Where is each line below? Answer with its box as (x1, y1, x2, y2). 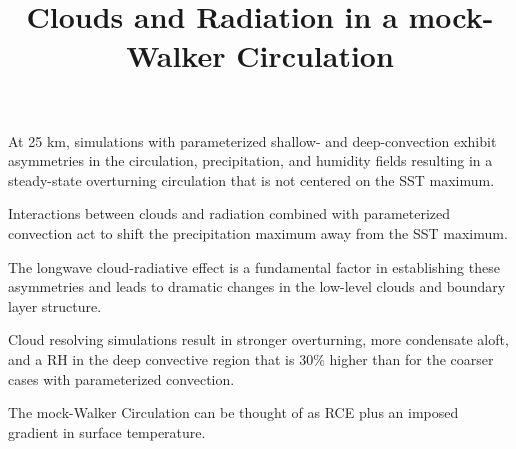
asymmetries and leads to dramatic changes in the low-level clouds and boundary (8, 276, 506, 297)
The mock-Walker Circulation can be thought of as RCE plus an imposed (8, 402, 459, 423)
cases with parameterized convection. (8, 368, 235, 389)
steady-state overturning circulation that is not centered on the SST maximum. (8, 169, 495, 190)
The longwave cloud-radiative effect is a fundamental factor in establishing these (8, 256, 500, 277)
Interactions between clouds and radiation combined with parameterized (8, 203, 451, 224)
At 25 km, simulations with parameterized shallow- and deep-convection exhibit (8, 130, 497, 151)
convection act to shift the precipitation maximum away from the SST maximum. (8, 222, 508, 243)
